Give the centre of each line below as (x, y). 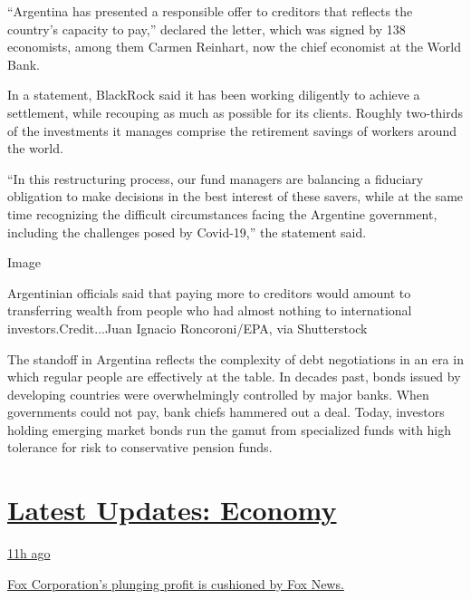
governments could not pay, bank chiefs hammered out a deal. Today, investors (226, 412)
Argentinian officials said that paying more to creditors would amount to (209, 292)
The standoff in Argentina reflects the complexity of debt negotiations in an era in (235, 358)
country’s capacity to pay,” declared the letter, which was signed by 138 (207, 29)
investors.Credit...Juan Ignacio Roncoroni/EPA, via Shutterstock (187, 328)
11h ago (29, 553)
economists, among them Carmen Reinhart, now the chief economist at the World (235, 47)
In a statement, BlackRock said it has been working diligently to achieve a (214, 95)
